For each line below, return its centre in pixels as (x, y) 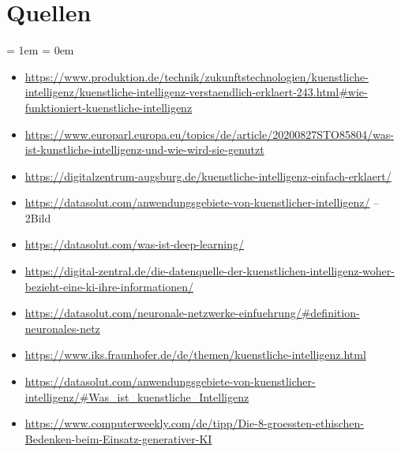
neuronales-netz (62, 328)
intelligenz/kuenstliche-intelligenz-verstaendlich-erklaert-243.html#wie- (196, 92)
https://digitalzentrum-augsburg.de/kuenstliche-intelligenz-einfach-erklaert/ (208, 176)
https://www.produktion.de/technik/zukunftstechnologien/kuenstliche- (197, 76)
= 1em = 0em (40, 50)
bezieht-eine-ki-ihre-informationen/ (109, 286)
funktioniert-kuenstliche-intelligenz (109, 107)
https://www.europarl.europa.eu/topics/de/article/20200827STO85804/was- (209, 134)
